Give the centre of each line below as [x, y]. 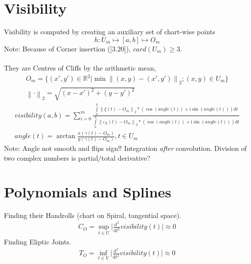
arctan [66, 136]
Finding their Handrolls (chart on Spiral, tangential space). [93, 215]
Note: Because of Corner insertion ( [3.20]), [68, 48]
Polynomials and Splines [88, 191]
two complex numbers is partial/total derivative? [77, 157]
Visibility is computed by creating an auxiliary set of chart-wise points [110, 32]
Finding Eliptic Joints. [38, 241]
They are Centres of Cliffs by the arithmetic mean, [80, 67]
